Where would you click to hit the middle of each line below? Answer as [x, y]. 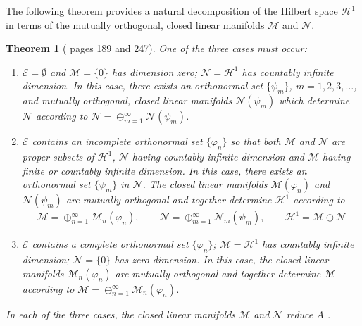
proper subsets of [58, 156]
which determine [314, 100]
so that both [256, 141]
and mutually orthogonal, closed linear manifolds [127, 100]
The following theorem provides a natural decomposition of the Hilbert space [172, 11]
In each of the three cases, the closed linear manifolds [121, 314]
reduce [300, 314]
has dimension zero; [155, 71]
